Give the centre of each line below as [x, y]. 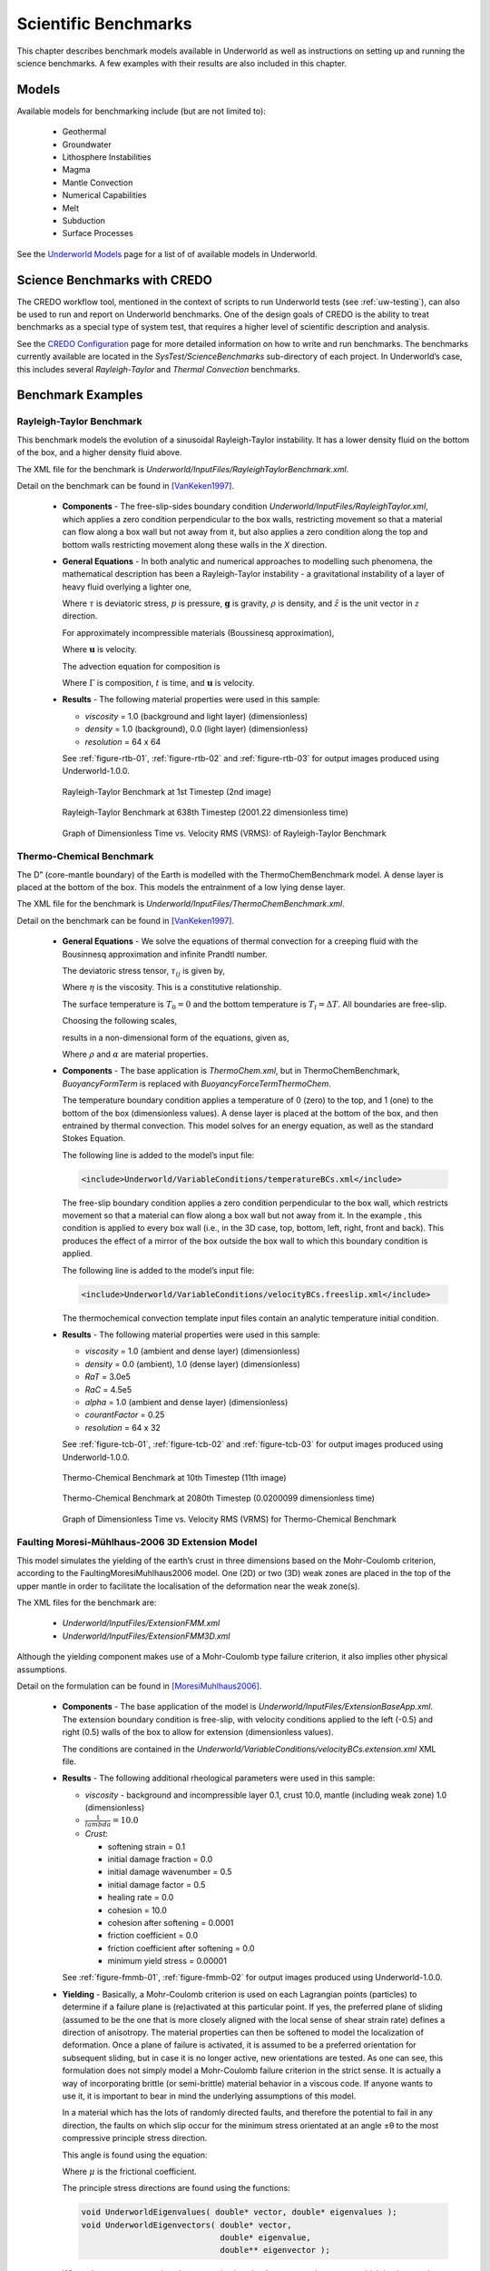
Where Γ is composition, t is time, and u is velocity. [158, 683]
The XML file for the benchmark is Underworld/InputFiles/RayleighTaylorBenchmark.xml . [183, 469]
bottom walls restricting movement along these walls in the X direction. [195, 544]
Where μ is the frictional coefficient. [129, 2171]
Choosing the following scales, [119, 1021]
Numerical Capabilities [104, 195]
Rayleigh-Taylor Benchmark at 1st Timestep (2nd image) [167, 791]
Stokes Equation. [94, 1138]
